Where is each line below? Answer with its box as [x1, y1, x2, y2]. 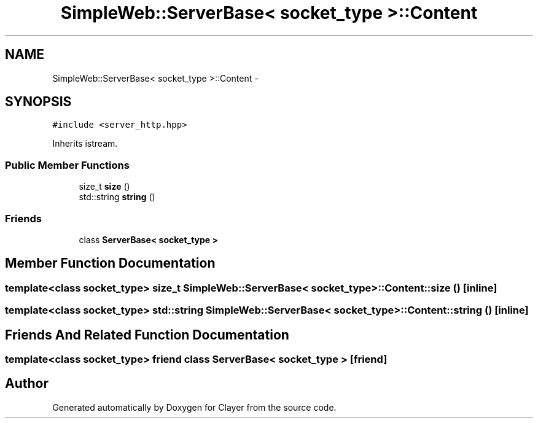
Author [5, 376, 49, 392]
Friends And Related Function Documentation [5, 327, 289, 343]
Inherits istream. [52, 138, 118, 149]
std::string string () [79, 192, 155, 203]
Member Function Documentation [5, 255, 216, 271]
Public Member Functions [5, 158, 130, 171]
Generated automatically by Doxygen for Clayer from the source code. [52, 402, 337, 413]
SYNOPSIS [5, 94, 72, 110]
